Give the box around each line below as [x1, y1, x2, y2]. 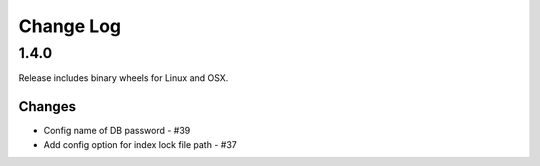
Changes [18, 98, 77, 115]
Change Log [18, 15, 122, 37]
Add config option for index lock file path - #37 [43, 138, 237, 150]
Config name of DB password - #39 [43, 125, 191, 137]
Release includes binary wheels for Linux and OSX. [18, 72, 229, 84]
